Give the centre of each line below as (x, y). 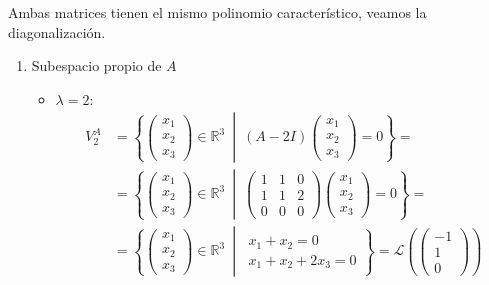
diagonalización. (57, 31)
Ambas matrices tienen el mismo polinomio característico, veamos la (217, 12)
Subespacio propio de (96, 65)
